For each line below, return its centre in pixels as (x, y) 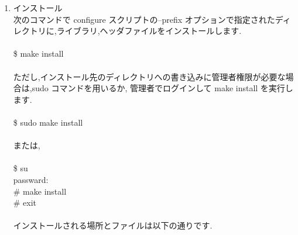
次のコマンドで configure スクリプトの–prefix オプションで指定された (144, 19)
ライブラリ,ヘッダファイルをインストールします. (149, 31)
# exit (25, 203)
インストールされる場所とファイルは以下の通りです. (113, 225)
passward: (31, 179)
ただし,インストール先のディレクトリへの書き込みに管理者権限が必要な (149, 76)
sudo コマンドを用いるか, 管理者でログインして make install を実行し (162, 88)
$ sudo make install (48, 122)
